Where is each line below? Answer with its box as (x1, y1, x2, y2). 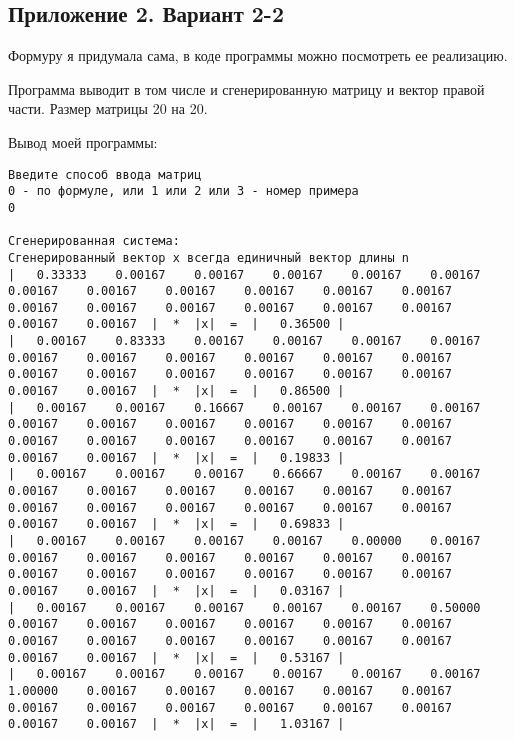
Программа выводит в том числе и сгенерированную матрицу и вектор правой (8, 78, 485, 99)
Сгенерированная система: (8, 234, 180, 249)
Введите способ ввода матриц (8, 167, 202, 182)
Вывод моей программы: (8, 131, 158, 152)
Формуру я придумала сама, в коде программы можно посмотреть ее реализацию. (8, 45, 508, 66)
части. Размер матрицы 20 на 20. (8, 98, 208, 119)
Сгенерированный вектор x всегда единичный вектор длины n (8, 250, 409, 265)
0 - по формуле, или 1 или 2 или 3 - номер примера (8, 184, 359, 199)
